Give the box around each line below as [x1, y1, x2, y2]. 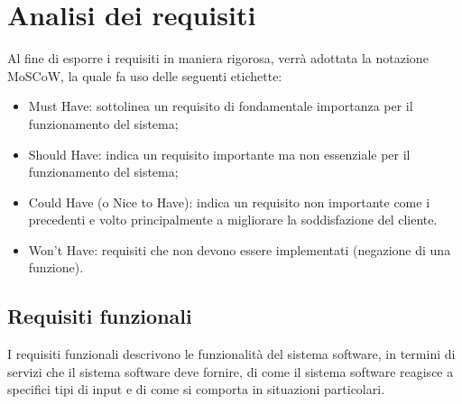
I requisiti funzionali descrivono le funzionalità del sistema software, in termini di [7, 344, 456, 363]
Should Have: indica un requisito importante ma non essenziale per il [28, 144, 411, 163]
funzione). [28, 258, 84, 277]
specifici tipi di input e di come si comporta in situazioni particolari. [7, 380, 385, 399]
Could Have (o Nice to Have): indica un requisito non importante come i [28, 192, 430, 211]
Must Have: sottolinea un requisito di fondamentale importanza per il [28, 96, 413, 115]
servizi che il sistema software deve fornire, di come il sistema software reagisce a [7, 362, 454, 381]
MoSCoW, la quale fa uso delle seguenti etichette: [7, 66, 282, 85]
